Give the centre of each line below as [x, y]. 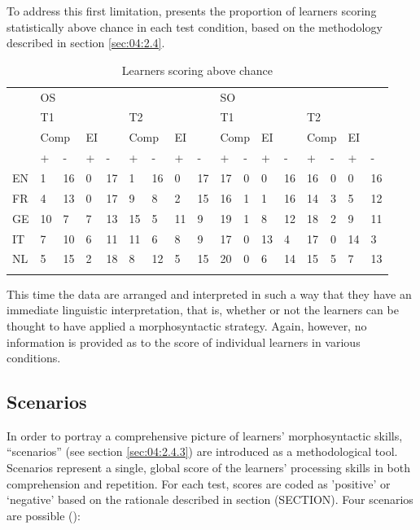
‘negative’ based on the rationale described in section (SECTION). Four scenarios [210, 499]
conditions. [34, 358]
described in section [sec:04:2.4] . [86, 43]
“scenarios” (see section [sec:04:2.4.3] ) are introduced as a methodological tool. [202, 451]
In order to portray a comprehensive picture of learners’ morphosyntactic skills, [205, 435]
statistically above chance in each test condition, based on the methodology [195, 26]
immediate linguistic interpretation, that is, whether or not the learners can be [203, 310]
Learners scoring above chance [197, 70]
